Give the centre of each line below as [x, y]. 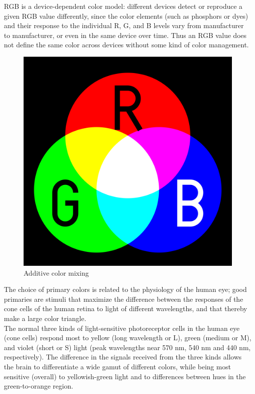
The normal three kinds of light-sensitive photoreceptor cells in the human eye [122, 328]
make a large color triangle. [45, 318]
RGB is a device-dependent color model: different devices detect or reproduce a [123, 6]
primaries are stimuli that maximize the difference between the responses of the [124, 299]
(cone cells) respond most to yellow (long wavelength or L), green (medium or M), [128, 338]
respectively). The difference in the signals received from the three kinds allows [123, 357]
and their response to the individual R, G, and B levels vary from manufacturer [124, 25]
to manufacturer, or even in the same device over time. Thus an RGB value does [125, 35]
